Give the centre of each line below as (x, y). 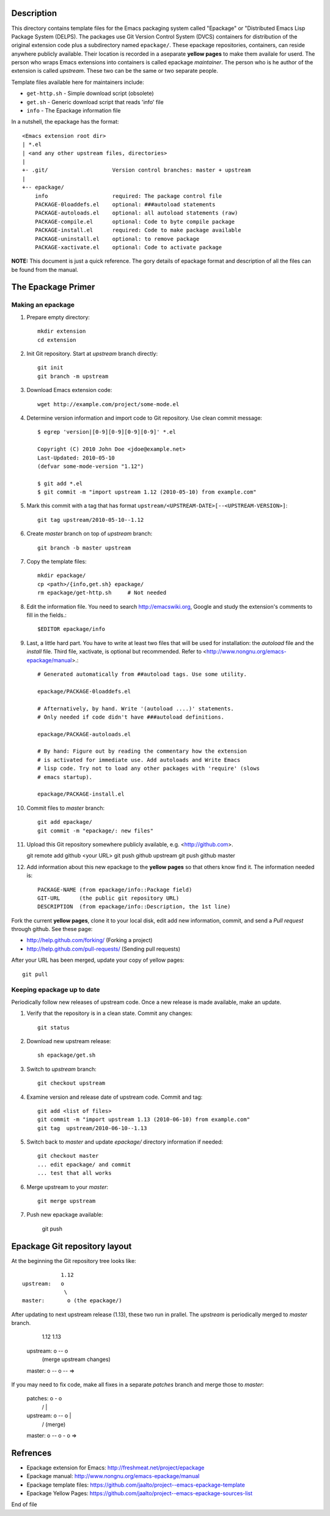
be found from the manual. (45, 270)
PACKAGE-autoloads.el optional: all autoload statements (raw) (136, 213)
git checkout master (68, 1156)
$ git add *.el (60, 483)
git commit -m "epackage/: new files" (96, 831)
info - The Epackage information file (74, 111)
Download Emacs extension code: (69, 390)
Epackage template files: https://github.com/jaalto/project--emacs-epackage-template (136, 1485)
